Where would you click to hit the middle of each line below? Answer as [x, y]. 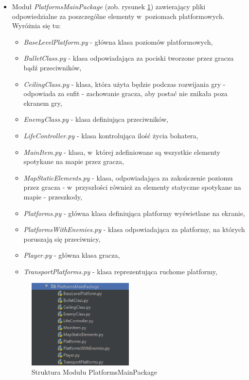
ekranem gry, [43, 103]
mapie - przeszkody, [53, 196]
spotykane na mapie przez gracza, [74, 161]
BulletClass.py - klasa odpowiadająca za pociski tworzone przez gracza [129, 58]
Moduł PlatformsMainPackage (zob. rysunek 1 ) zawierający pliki [109, 6]
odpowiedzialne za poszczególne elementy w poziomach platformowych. [118, 16]
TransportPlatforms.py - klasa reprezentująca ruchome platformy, [120, 271]
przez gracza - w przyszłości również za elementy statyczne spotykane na [132, 187]
